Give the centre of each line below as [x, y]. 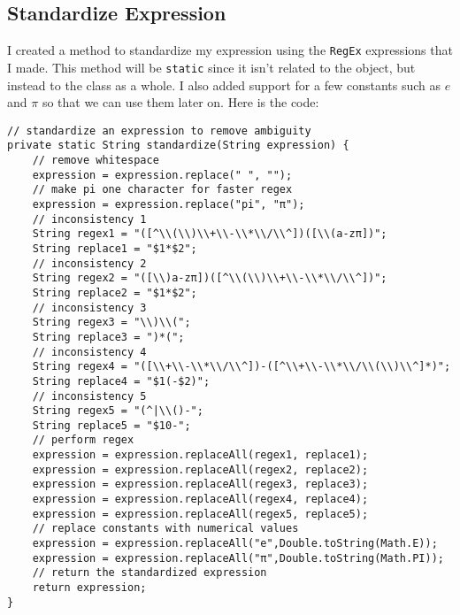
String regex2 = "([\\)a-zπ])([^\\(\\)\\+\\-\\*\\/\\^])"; [210, 278]
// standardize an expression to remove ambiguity [159, 131]
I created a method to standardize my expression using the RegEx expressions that [230, 50]
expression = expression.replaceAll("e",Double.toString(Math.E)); [235, 544]
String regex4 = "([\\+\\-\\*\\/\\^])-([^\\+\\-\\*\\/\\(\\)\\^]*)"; [241, 367]
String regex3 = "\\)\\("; [111, 323]
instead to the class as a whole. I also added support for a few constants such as [224, 85]
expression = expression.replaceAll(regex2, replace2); [200, 469]
